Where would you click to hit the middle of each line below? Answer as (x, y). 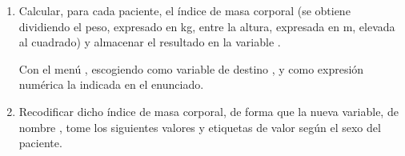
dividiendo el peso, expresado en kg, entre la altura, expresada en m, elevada (207, 26)
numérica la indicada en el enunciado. (111, 84)
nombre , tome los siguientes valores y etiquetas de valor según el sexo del (200, 127)
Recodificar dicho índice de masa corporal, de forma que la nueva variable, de (209, 111)
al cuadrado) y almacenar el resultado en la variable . (150, 42)
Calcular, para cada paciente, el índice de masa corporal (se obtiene (184, 10)
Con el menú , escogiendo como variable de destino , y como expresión (191, 68)
